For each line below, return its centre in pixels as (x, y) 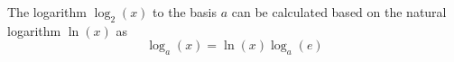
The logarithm (47, 12)
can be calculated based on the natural (339, 12)
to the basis (185, 12)
